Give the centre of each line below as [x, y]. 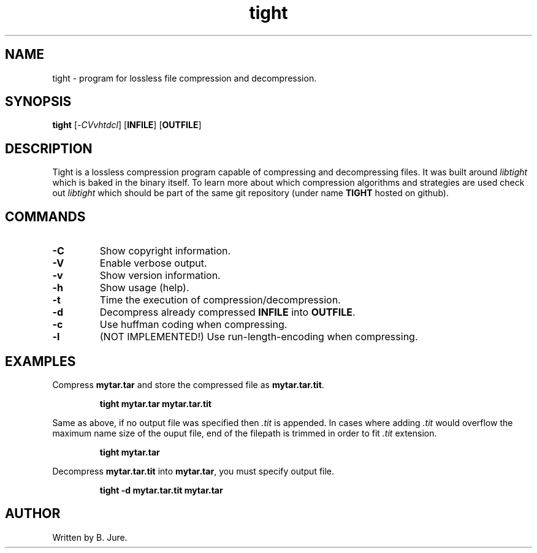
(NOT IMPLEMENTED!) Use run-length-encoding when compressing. [259, 337]
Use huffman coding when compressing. [193, 325]
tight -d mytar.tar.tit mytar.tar [161, 490]
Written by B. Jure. [90, 537]
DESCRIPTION [49, 148]
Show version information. [160, 276]
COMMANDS [45, 216]
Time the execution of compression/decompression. [220, 300]
